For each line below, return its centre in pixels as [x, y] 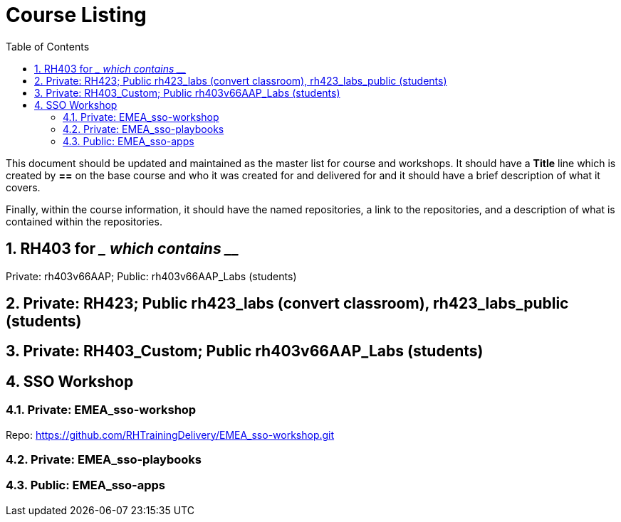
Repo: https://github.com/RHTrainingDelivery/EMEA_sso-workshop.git [170, 435]
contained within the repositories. [84, 221]
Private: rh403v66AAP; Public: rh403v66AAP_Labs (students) [151, 276]
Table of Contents [48, 46]
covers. [23, 187]
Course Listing [76, 15]
